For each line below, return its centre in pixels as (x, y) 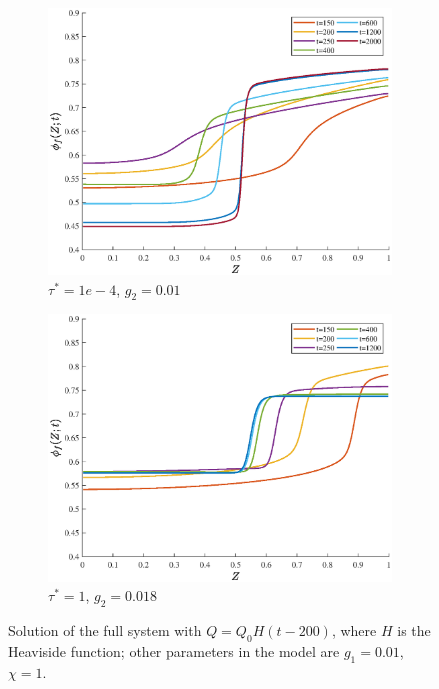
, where (354, 629)
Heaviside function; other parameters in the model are (174, 650)
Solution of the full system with (105, 629)
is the (414, 629)
